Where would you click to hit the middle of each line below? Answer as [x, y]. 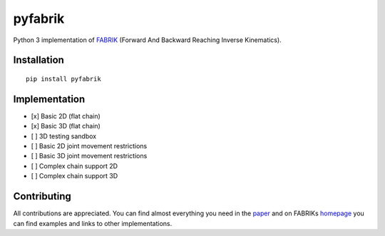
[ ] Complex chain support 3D [75, 176]
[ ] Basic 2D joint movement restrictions [89, 146]
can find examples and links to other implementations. [93, 223]
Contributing [42, 196]
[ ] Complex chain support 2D [74, 166]
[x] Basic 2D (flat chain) [66, 116]
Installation [38, 60]
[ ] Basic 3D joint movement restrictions [89, 156]
